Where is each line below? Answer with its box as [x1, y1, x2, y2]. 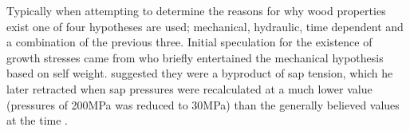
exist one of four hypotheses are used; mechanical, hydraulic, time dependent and [6, 18, 404, 34]
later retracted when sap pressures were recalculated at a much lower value [6, 80, 373, 97]
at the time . [6, 112, 68, 129]
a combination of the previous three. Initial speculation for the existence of [6, 34, 373, 50]
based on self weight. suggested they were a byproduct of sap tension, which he [6, 65, 393, 81]
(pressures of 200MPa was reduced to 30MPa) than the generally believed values [6, 96, 400, 113]
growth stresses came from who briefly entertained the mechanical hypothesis [6, 49, 384, 65]
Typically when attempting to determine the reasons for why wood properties [6, 2, 386, 18]
